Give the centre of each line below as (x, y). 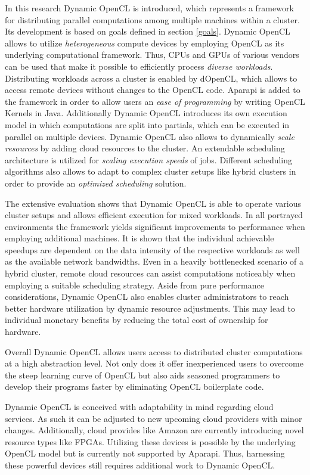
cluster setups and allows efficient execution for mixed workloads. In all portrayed (154, 215)
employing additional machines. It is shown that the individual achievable (139, 238)
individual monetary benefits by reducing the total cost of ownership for (137, 320)
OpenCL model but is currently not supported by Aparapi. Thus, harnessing (145, 453)
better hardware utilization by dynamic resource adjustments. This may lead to (150, 308)
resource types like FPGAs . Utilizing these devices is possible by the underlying (150, 441)
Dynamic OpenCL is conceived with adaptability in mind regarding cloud (139, 406)
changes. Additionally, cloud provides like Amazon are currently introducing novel (154, 430)
